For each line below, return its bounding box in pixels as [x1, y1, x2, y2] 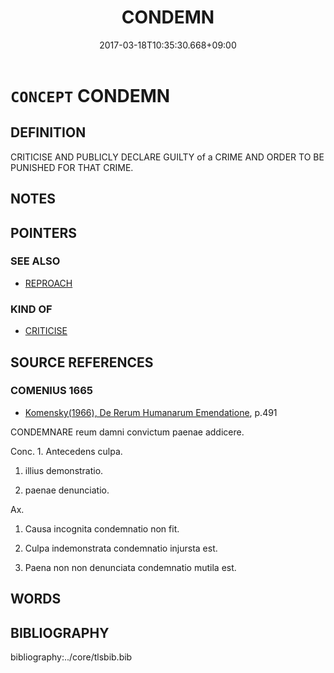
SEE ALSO [10, 254, 61, 268]
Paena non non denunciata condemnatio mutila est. [24, 561, 237, 573]
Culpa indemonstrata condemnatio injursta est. [24, 542, 218, 554]
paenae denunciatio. [24, 484, 110, 496]
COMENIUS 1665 [10, 384, 93, 398]
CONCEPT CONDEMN [10, 84, 171, 107]
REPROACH [24, 277, 73, 289]
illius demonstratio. [24, 464, 104, 476]
